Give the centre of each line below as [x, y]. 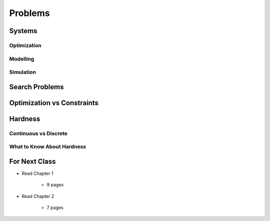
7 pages [55, 207]
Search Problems [36, 87]
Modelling [22, 59]
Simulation [22, 72]
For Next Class [32, 161]
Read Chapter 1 [37, 173]
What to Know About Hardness [47, 147]
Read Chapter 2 [38, 196]
